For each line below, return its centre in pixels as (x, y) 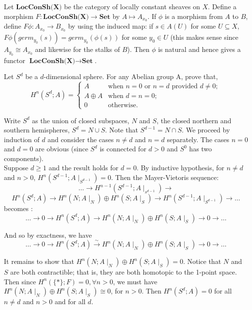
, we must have (135, 281)
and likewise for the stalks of (78, 49)
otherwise (122, 106)
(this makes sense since (204, 37)
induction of (22, 139)
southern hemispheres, (37, 130)
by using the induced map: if (110, 26)
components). (24, 158)
